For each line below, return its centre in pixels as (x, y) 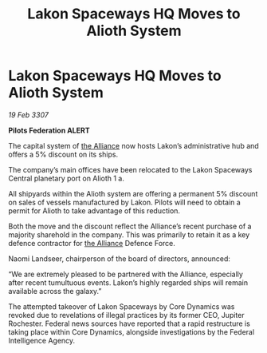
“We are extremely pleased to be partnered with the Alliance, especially (126, 274)
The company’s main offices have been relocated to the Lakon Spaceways (130, 169)
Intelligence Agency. (42, 340)
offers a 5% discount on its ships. (63, 154)
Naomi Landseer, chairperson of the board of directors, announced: (120, 258)
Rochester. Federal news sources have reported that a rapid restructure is (130, 323)
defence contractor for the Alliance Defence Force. (92, 243)
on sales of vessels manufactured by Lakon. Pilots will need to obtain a (124, 202)
